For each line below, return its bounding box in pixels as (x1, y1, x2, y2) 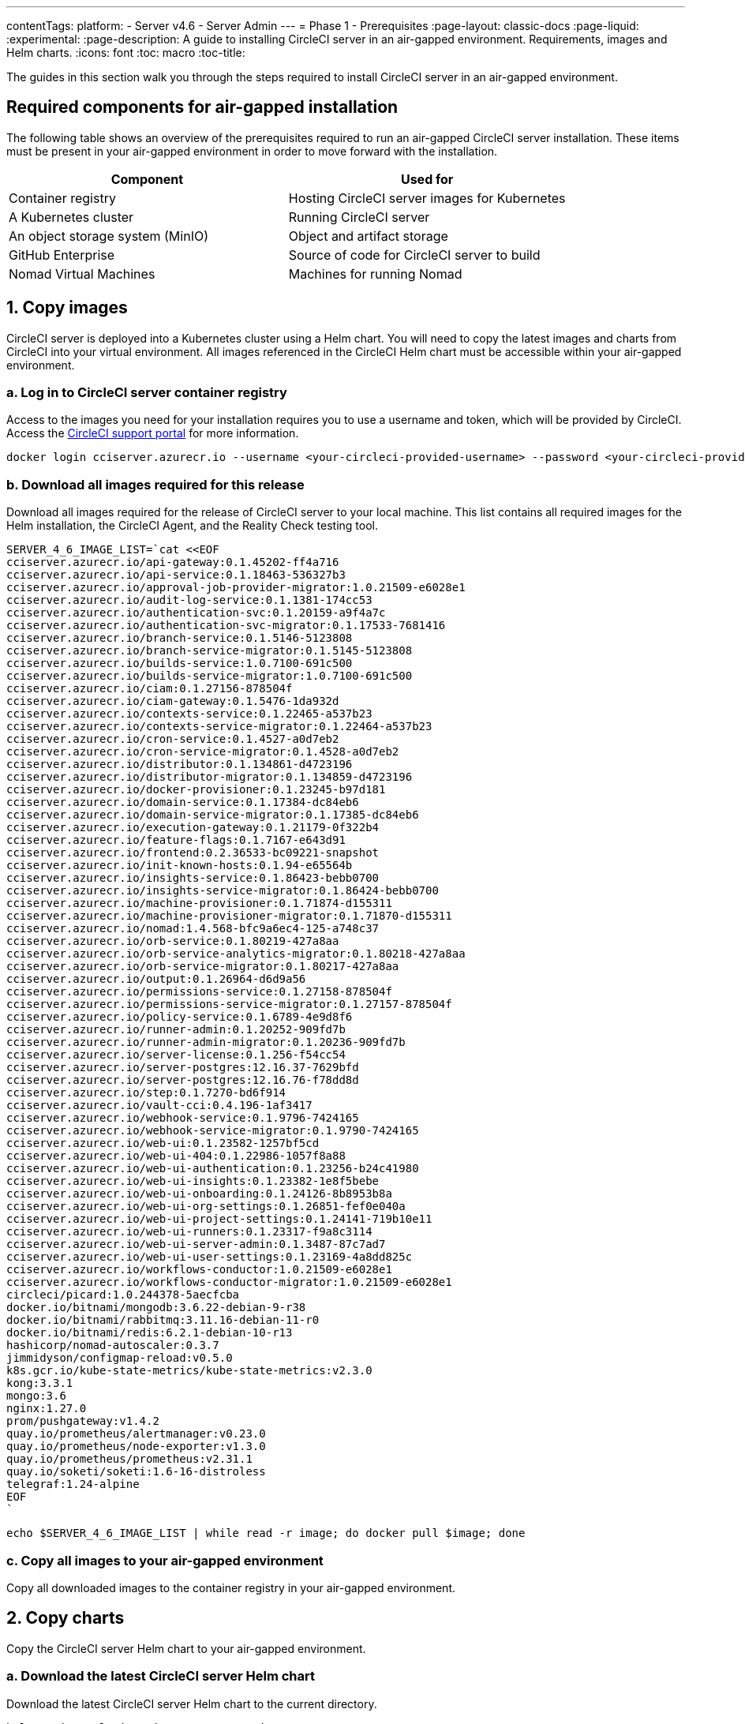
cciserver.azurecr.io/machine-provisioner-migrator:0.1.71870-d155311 (6, 909, 452, 923)
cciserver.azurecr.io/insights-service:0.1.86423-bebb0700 (6, 871, 380, 885)
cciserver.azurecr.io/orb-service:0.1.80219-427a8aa (6, 935, 339, 948)
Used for (400, 171, 454, 187)
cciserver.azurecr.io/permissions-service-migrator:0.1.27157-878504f (6, 998, 452, 1011)
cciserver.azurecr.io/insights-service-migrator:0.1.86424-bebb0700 (6, 884, 439, 898)
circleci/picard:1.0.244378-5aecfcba (6, 1288, 240, 1302)
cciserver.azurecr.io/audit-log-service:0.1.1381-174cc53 (6, 594, 372, 607)
